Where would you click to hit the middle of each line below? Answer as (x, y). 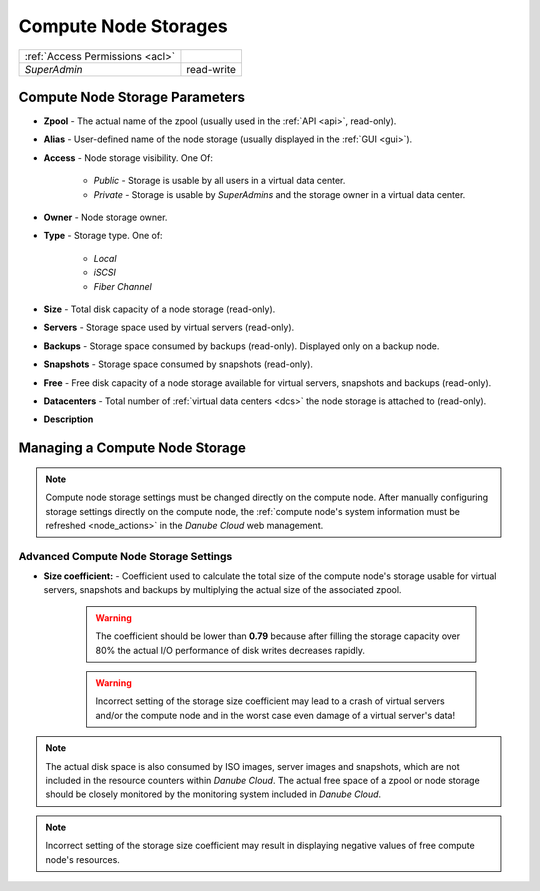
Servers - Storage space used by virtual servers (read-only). (169, 327)
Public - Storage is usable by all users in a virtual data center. (219, 181)
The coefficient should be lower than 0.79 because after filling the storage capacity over (278, 636)
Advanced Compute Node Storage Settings (125, 556)
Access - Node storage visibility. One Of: (128, 157)
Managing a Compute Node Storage (132, 448)
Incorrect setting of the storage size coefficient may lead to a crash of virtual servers (270, 701)
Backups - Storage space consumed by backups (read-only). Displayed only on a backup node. (241, 346)
